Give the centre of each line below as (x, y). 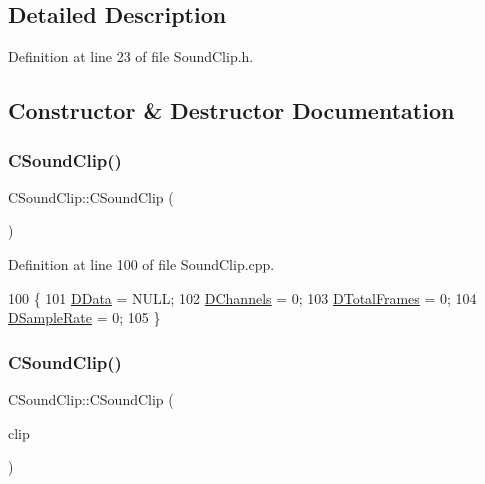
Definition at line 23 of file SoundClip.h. (131, 56)
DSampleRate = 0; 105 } (84, 317)
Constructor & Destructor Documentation (231, 110)
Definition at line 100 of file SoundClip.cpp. (141, 263)
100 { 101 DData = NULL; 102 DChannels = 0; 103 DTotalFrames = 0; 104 (242, 297)
